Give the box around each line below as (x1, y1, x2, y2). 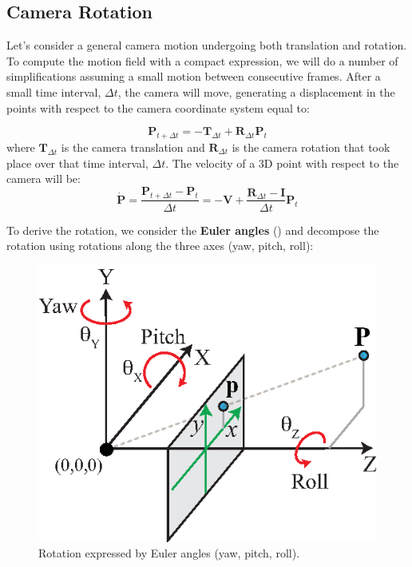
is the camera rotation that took (232, 138, 390, 155)
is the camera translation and (61, 138, 205, 155)
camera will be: (6, 170, 81, 187)
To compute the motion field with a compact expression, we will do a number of (6, 52, 398, 69)
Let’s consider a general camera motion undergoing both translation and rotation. (6, 37, 407, 54)
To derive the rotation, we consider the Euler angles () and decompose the (6, 221, 379, 238)
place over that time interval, (6, 154, 149, 171)
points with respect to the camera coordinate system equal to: (6, 99, 310, 116)
